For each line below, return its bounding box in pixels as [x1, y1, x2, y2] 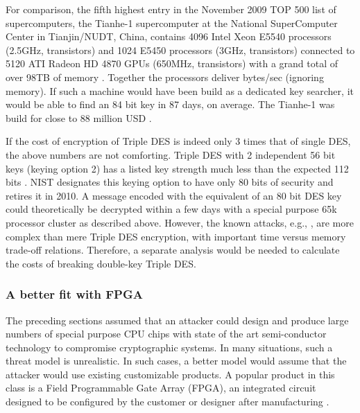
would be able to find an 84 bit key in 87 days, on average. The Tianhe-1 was [6, 97, 335, 112]
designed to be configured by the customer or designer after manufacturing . [6, 394, 329, 409]
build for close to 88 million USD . [6, 110, 152, 125]
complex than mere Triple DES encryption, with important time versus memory [6, 229, 346, 243]
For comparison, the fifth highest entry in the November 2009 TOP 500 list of [6, 2, 336, 16]
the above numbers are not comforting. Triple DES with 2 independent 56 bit [6, 147, 336, 161]
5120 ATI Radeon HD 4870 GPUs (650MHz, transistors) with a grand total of [6, 56, 338, 71]
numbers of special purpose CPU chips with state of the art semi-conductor [6, 326, 327, 341]
